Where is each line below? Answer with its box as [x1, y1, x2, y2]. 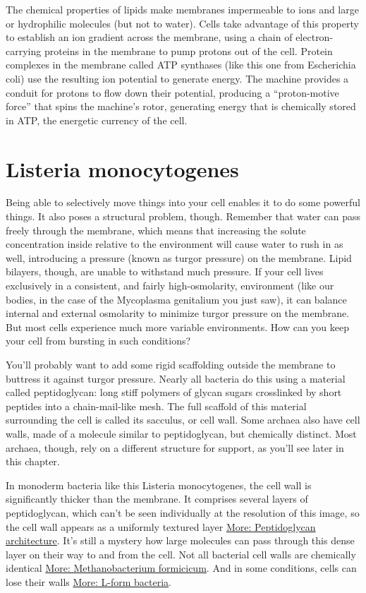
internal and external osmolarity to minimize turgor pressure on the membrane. [6, 306, 350, 321]
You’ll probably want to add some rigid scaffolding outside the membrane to [6, 357, 336, 371]
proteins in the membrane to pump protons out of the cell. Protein [44, 43, 333, 58]
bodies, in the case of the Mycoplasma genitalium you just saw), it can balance [6, 292, 347, 306]
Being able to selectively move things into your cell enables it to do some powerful [6, 195, 360, 210]
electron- [295, 30, 334, 44]
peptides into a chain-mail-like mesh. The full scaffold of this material [6, 398, 307, 413]
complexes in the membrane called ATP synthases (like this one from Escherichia [6, 57, 356, 72]
